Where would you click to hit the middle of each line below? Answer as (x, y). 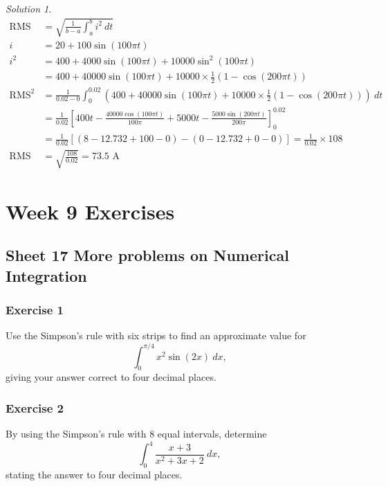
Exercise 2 (35, 407)
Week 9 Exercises (90, 211)
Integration (46, 275)
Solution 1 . (29, 8)
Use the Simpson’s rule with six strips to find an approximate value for (156, 335)
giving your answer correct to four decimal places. (111, 377)
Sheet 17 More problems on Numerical (147, 255)
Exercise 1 (35, 310)
